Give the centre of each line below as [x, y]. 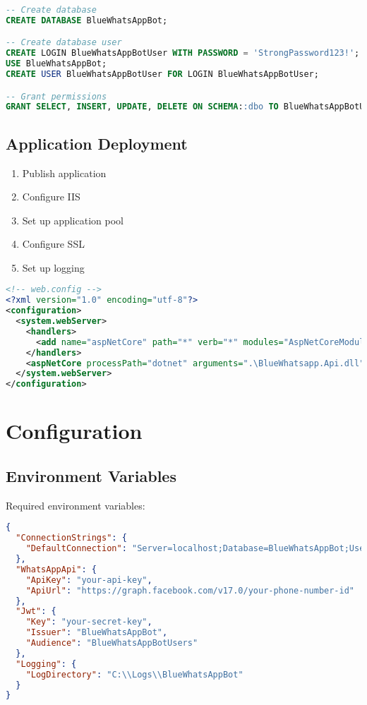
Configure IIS [51, 197]
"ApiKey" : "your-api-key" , [89, 580]
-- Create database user [64, 43]
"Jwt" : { [36, 611]
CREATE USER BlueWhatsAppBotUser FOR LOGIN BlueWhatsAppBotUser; [162, 74]
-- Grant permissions [56, 96]
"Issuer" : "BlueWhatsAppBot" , [97, 633]
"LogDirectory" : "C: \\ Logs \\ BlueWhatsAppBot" [134, 674]
